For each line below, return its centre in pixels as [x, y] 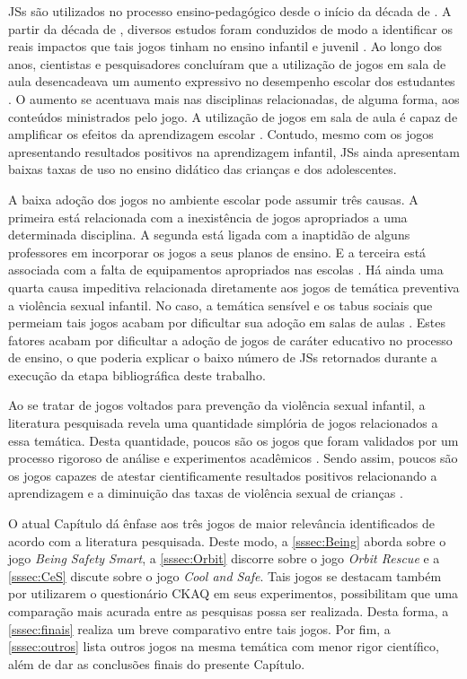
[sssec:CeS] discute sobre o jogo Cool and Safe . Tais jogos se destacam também [225, 575]
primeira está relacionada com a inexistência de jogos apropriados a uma [208, 217]
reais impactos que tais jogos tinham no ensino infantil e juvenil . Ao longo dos [225, 46]
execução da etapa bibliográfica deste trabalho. [137, 374]
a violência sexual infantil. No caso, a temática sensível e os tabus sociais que [220, 305]
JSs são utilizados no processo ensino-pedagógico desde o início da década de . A [230, 11]
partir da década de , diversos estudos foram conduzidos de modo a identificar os [230, 28]
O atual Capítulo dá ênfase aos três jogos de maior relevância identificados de [221, 523]
